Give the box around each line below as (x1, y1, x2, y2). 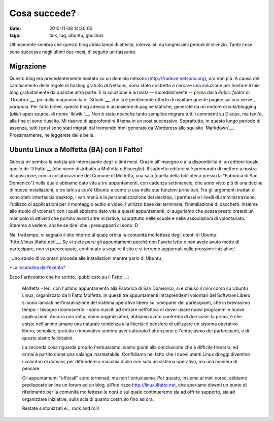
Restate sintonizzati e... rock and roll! (22, 405, 99, 411)
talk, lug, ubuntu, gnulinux (49, 32, 104, 38)
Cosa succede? (9, 8, 76, 19)
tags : (9, 32, 21, 38)
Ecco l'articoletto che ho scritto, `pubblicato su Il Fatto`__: (9, 274, 129, 280)
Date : (9, 25, 21, 31)
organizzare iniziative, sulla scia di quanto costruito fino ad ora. (22, 396, 154, 402)
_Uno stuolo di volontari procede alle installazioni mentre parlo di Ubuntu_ (9, 255, 163, 261)
